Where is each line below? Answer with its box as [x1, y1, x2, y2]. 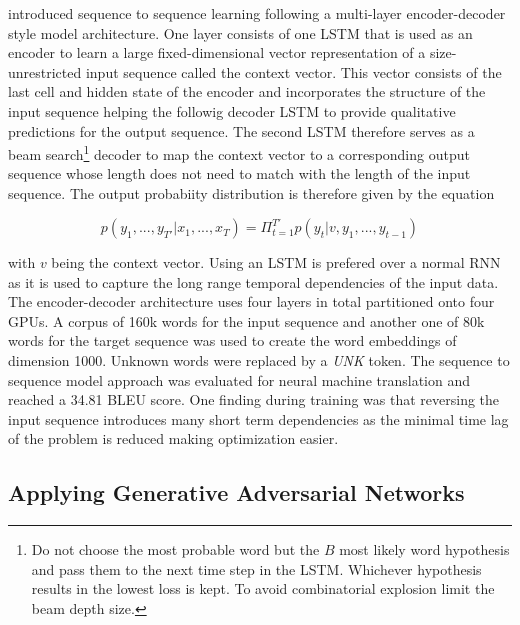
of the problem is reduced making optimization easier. [8, 428, 339, 449]
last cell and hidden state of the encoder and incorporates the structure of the [8, 81, 486, 102]
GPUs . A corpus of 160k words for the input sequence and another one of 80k [8, 310, 485, 331]
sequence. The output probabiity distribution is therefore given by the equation [8, 183, 495, 203]
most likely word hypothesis [339, 539, 510, 560]
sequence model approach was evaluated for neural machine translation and [8, 369, 470, 390]
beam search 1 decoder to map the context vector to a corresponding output [8, 141, 470, 164]
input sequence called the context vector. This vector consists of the [85, 61, 502, 82]
